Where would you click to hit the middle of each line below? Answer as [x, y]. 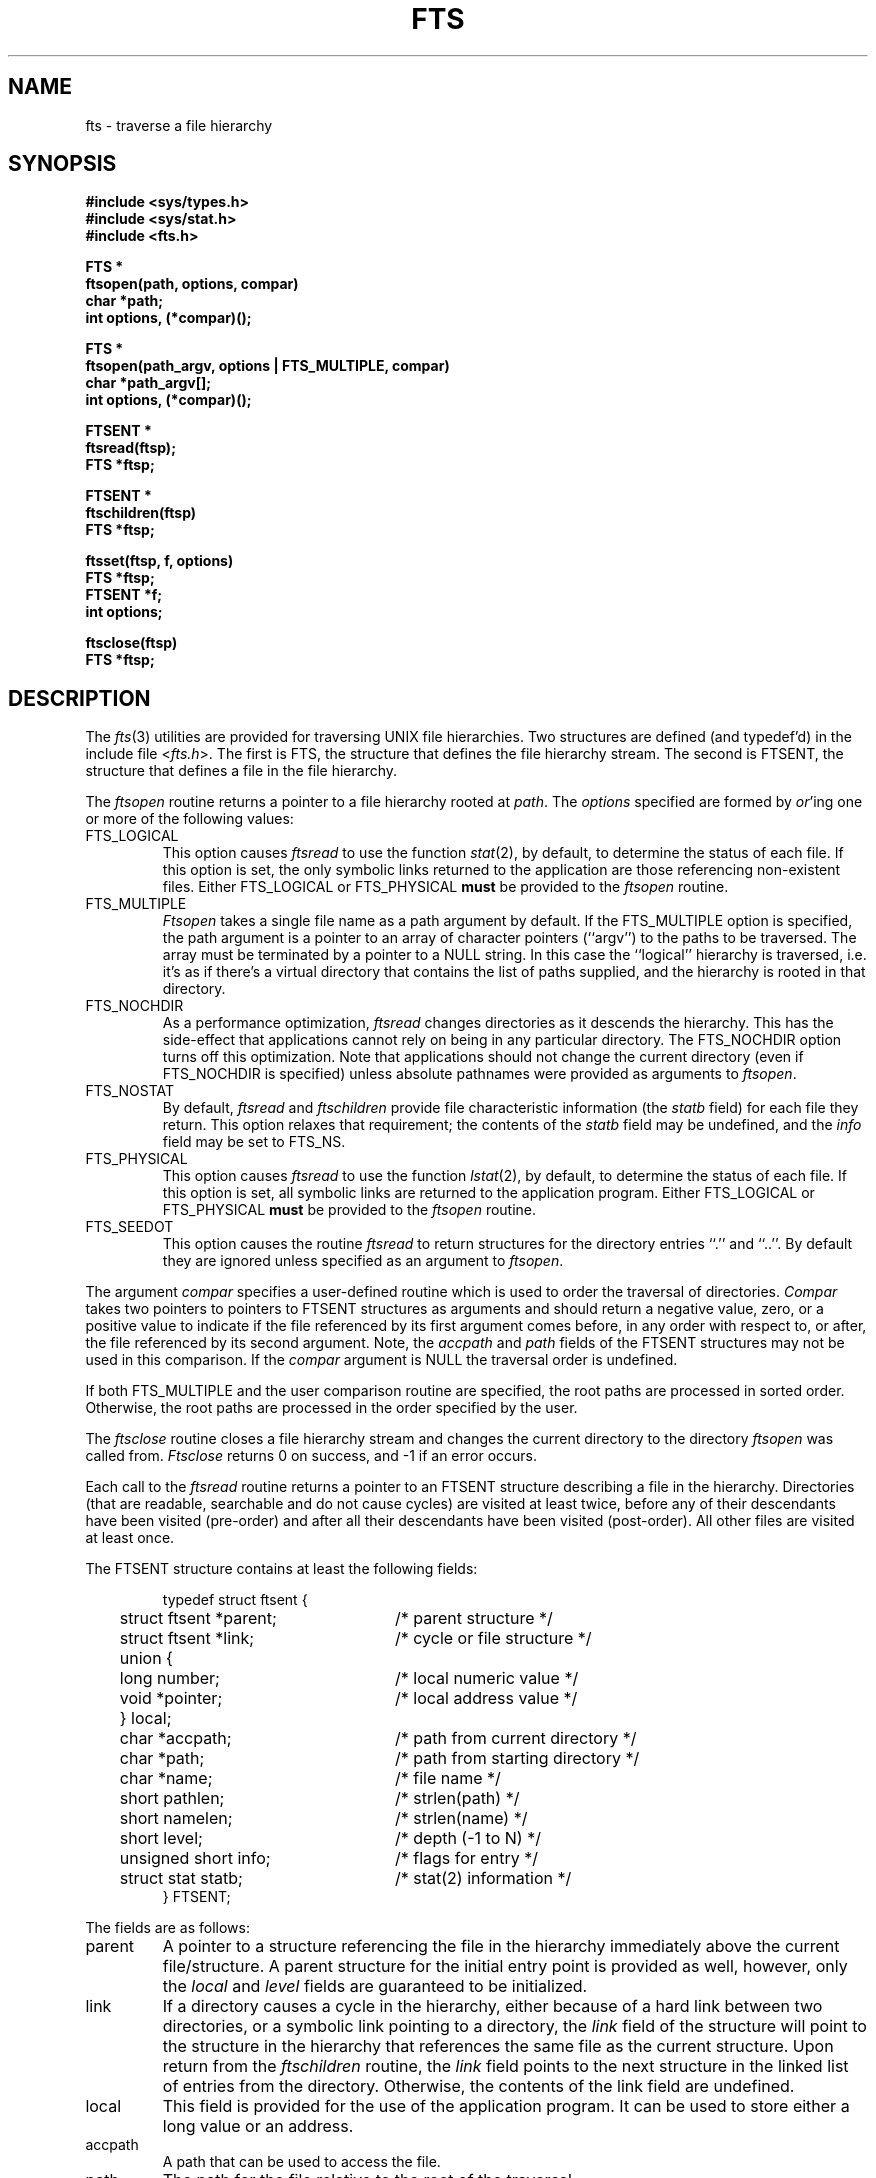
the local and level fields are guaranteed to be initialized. [375, 1986]
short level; [161, 1838]
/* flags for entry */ [466, 1858]
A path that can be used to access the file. [301, 2162]
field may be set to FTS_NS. [254, 1142]
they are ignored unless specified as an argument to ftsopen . [363, 1261]
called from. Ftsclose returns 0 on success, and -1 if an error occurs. [311, 1456]
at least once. [130, 1538]
